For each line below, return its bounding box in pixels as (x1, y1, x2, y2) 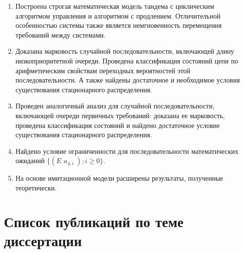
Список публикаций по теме (4, 211, 184, 231)
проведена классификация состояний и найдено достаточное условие (15, 120, 220, 130)
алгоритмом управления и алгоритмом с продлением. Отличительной (15, 10, 221, 21)
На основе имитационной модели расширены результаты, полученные (15, 173, 224, 183)
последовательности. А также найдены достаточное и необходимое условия (15, 75, 240, 85)
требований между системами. (15, 29, 106, 40)
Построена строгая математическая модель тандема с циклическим (15, 1, 214, 11)
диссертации (4, 230, 82, 250)
